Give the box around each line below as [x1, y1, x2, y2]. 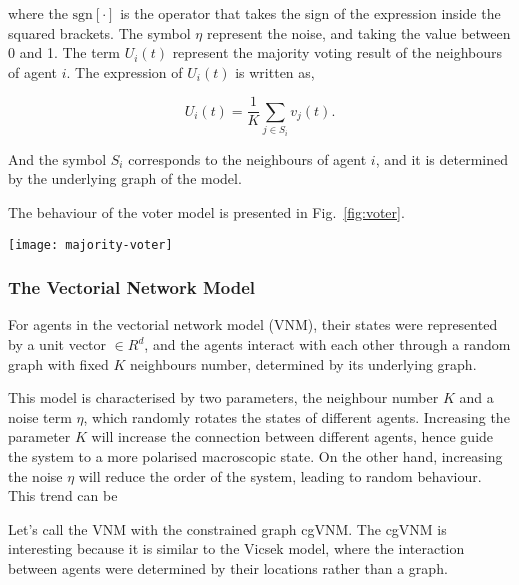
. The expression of [66, 61, 183, 82]
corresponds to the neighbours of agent [128, 148, 367, 169]
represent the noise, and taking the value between [206, 22, 511, 43]
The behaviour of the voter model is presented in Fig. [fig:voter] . [8, 202, 405, 222]
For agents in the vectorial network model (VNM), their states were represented [8, 314, 498, 335]
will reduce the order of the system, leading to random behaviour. [78, 465, 482, 486]
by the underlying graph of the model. [8, 168, 242, 189]
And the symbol [8, 148, 107, 169]
